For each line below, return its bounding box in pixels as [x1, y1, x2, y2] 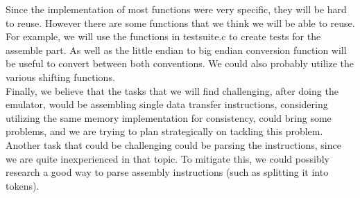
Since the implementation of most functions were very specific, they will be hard [6, 2, 347, 16]
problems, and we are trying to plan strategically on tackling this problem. [6, 124, 323, 138]
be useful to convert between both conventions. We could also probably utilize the [6, 56, 354, 71]
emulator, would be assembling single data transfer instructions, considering [6, 97, 328, 111]
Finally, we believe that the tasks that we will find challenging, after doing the [6, 83, 338, 98]
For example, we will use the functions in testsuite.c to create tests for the [6, 29, 321, 44]
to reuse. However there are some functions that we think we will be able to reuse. [6, 15, 355, 30]
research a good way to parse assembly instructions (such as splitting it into [6, 165, 329, 179]
